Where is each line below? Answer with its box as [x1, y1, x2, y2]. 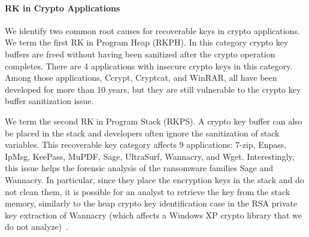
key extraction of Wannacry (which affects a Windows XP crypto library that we [5, 208, 302, 221]
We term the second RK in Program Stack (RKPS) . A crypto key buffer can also [5, 114, 302, 127]
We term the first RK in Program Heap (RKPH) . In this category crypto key [5, 36, 289, 48]
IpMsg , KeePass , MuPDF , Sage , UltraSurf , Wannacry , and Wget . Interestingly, [5, 150, 295, 162]
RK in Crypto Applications [5, 1, 120, 14]
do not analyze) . [5, 220, 69, 233]
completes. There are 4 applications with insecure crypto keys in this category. [5, 59, 293, 72]
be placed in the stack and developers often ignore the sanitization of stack [5, 126, 280, 139]
